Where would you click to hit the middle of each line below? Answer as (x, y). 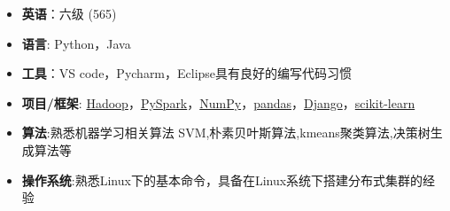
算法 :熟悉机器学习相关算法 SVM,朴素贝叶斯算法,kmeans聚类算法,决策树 (226, 133)
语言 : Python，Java (76, 43)
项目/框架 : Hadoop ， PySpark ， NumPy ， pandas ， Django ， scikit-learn (218, 102)
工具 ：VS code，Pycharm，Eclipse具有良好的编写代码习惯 (187, 73)
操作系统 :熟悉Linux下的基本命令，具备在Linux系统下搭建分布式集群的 (222, 180)
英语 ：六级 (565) (69, 13)
